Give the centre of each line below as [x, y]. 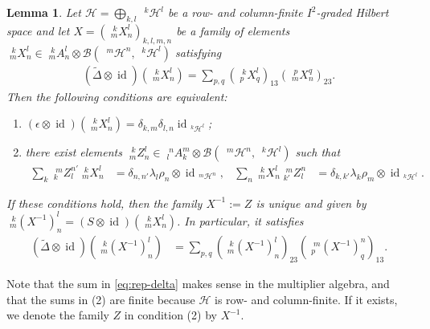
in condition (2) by [170, 315]
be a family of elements [233, 30]
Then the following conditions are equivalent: [117, 96]
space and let [38, 30]
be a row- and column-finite [235, 12]
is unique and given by [311, 203]
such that [318, 152]
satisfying [198, 52]
